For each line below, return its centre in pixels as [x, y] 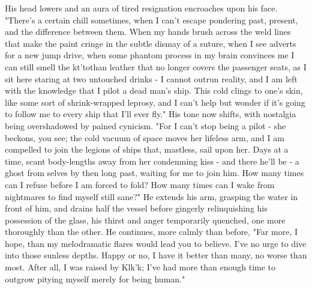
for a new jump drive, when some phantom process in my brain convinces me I [150, 55]
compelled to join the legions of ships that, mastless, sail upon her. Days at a [147, 149]
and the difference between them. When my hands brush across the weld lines [148, 32]
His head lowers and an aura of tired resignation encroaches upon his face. [141, 8]
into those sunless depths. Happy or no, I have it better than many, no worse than [156, 255]
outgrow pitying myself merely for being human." [95, 278]
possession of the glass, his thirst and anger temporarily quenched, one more [145, 220]
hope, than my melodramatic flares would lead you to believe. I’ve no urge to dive [156, 243]
